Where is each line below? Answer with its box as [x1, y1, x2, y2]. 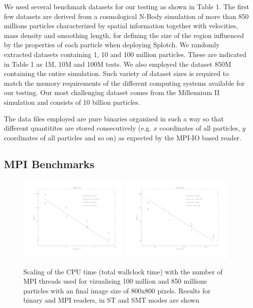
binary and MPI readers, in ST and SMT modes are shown [23, 295, 199, 305]
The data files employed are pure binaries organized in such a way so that [4, 113, 224, 123]
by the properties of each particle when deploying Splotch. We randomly [4, 39, 220, 50]
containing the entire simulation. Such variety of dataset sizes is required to [4, 68, 229, 78]
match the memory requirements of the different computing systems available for [4, 77, 245, 88]
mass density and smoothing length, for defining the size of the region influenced [4, 30, 244, 40]
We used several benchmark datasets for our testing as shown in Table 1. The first [4, 1, 249, 11]
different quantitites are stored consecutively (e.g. [4, 123, 151, 133]
